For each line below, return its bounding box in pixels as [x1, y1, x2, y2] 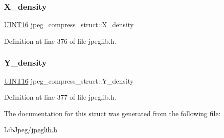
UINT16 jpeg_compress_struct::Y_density [4, 75, 134, 86]
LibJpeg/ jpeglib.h [4, 124, 57, 135]
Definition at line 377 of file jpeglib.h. [4, 92, 116, 102]
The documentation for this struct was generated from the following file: [4, 108, 221, 118]
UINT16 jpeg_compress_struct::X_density [4, 19, 134, 30]
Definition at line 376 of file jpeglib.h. [4, 35, 116, 46]
